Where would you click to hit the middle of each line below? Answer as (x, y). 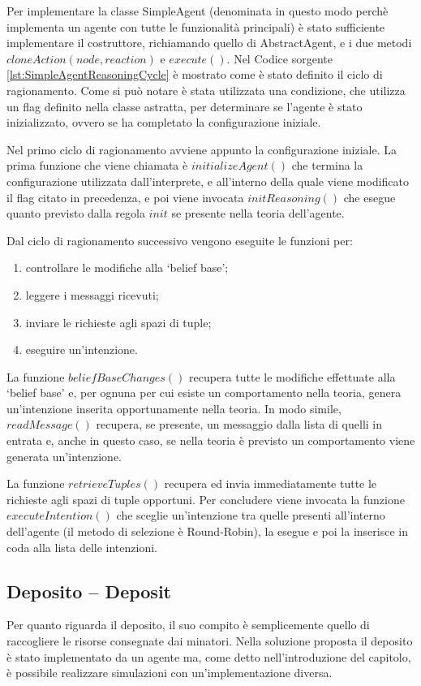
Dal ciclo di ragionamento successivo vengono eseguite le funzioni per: (180, 240)
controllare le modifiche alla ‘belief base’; (127, 267)
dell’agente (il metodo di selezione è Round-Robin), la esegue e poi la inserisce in (207, 531)
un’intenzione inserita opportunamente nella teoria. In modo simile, (174, 408)
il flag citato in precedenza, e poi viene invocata (125, 197)
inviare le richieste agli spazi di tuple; (118, 322)
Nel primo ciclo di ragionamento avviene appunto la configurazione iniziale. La (202, 149)
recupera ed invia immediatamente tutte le (271, 483)
